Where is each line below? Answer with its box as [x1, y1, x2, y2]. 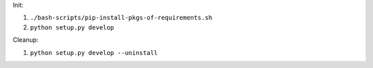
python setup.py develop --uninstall [30, 49, 158, 56]
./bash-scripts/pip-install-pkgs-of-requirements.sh [30, 14, 213, 22]
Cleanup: [12, 36, 39, 44]
